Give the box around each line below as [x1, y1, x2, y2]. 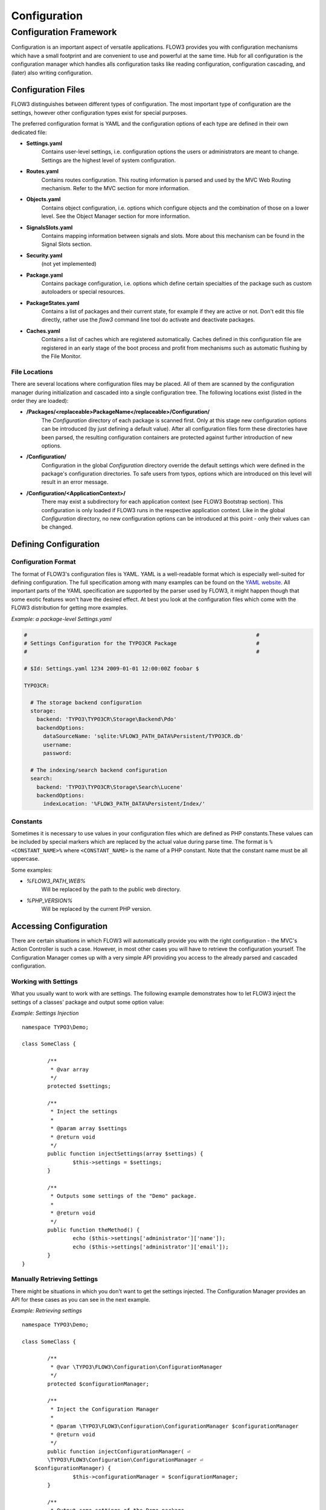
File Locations [11, 367, 54, 376]
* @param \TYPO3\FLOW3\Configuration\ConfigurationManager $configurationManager [50, 1422, 299, 1430]
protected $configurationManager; [47, 1380, 150, 1387]
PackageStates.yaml [26, 299, 80, 306]
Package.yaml [26, 271, 63, 278]
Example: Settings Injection [11, 1009, 79, 1017]
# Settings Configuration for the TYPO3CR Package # [24, 640, 260, 646]
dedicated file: [11, 129, 47, 136]
